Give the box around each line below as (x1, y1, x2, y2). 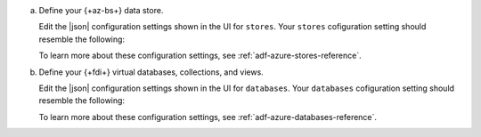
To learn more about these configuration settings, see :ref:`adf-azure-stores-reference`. (38, 50, 362, 61)
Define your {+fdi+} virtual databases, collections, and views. (38, 67, 265, 77)
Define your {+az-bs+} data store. (38, 5, 164, 15)
